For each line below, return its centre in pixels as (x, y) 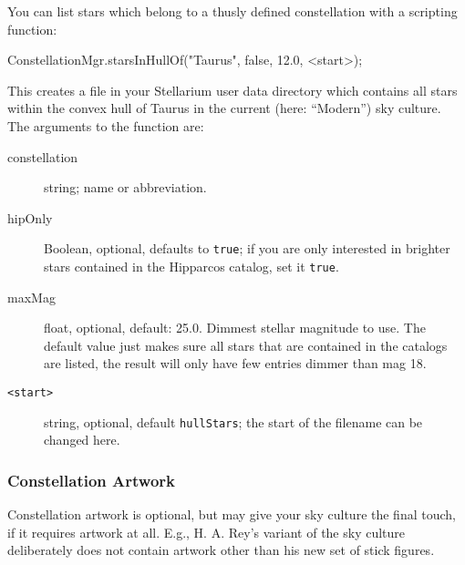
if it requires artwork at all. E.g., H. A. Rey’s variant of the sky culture (207, 532)
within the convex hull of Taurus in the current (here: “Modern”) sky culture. (224, 108)
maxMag (31, 297)
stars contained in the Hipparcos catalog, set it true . (191, 266)
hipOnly (30, 217)
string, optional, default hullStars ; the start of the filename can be (233, 421)
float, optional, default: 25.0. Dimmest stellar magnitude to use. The (235, 328)
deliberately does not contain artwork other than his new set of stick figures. (221, 550)
